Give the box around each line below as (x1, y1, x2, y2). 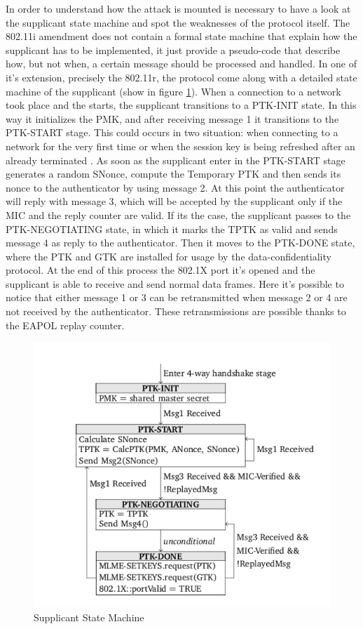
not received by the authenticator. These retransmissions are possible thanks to (6, 304, 346, 319)
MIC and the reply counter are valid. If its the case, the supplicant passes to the (6, 207, 351, 222)
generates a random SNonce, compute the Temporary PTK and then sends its (6, 166, 341, 181)
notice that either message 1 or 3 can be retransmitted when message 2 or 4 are (6, 290, 348, 305)
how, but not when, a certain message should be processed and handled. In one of (6, 56, 357, 71)
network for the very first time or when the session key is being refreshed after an (6, 138, 355, 153)
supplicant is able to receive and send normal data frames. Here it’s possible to (6, 276, 344, 291)
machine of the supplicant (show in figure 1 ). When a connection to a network (6, 84, 341, 98)
